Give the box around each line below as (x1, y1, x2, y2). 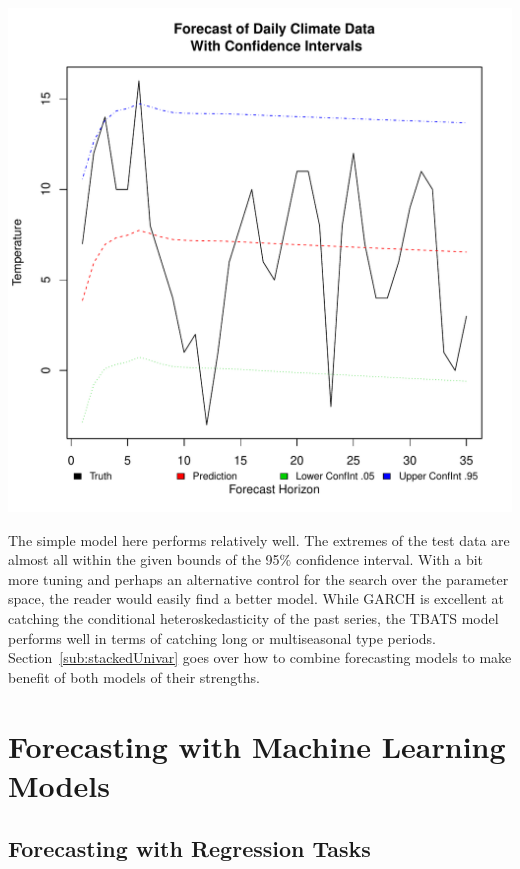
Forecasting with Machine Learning (8, 725, 506, 766)
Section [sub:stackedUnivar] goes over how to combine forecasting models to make (8, 647, 512, 668)
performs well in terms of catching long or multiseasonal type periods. (8, 627, 436, 648)
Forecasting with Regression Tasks (8, 833, 371, 864)
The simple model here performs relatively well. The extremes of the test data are (8, 529, 510, 550)
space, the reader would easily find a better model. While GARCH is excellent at (8, 588, 505, 609)
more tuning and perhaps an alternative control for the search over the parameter (8, 568, 509, 589)
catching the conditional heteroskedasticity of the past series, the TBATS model (8, 607, 499, 628)
